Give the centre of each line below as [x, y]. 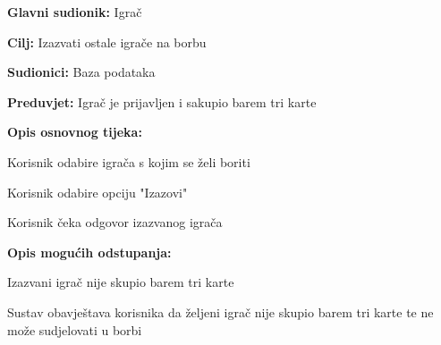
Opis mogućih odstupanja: [89, 252]
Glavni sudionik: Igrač [75, 12]
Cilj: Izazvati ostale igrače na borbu [107, 42]
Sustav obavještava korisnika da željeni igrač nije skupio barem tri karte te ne [220, 311]
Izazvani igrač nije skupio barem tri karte [121, 282]
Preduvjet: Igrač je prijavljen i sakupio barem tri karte [162, 101]
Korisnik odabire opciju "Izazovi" [98, 192]
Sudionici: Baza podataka [81, 72]
